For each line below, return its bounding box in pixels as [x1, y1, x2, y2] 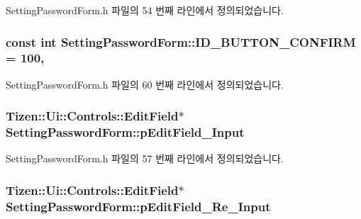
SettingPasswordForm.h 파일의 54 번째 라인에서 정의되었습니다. [6, 3, 284, 17]
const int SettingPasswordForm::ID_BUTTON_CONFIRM [6, 33, 356, 50]
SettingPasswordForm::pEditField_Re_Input [6, 197, 271, 215]
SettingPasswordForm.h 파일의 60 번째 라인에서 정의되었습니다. [6, 77, 284, 91]
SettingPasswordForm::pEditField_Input [6, 123, 245, 141]
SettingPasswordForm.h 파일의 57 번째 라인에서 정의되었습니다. [6, 151, 284, 166]
